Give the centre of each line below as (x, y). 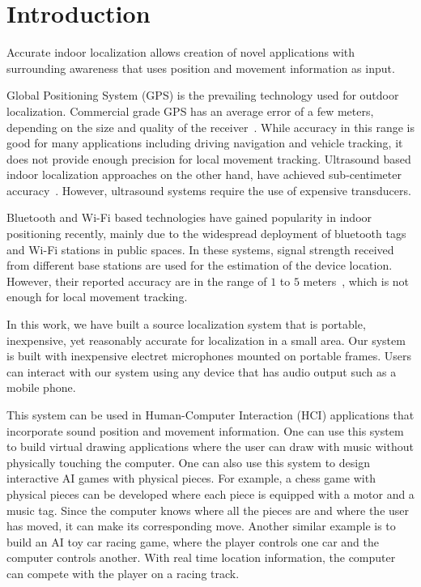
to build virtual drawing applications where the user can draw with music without (210, 447)
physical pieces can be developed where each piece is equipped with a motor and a (210, 493)
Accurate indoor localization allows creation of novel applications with (181, 52)
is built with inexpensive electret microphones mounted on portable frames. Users (209, 356)
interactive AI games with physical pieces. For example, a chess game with (191, 478)
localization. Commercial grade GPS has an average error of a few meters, (190, 111)
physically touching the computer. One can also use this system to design (188, 462)
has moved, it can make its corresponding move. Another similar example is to (201, 526)
